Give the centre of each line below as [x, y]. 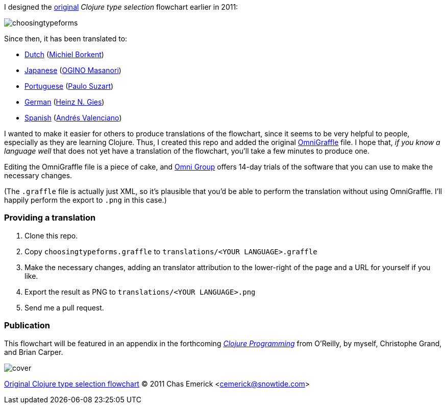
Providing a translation [50, 218]
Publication [27, 326]
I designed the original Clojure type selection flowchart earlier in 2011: [121, 7]
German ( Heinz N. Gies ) [65, 102]
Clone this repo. [51, 235]
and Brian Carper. [34, 352]
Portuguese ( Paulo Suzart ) [69, 86]
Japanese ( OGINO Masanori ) [73, 70]
